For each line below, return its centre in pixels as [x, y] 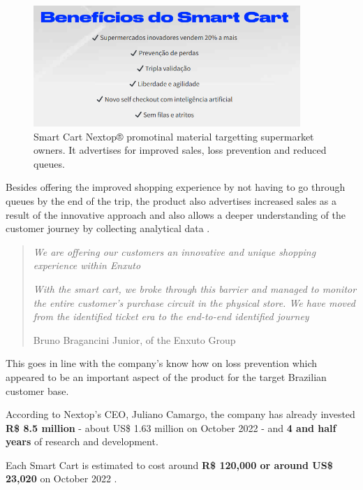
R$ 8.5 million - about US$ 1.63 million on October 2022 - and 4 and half [171, 427]
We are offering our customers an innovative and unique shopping [175, 251]
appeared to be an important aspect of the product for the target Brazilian [166, 376]
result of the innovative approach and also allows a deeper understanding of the [176, 214]
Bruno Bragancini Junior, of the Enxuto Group [134, 339]
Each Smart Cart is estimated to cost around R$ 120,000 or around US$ [169, 464]
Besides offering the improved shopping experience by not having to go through [176, 187]
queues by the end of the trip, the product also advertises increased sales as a [171, 200]
